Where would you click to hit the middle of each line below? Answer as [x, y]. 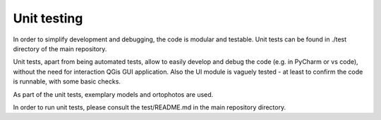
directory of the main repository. [60, 48]
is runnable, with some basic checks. [67, 81]
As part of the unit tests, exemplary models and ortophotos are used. [113, 94]
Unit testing [48, 18]
